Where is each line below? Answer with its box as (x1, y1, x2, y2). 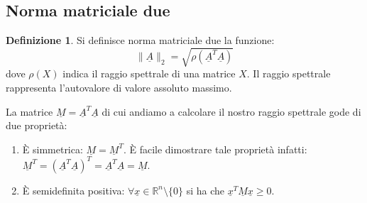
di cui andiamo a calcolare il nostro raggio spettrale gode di (102, 104, 361, 119)
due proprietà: (6, 118, 67, 133)
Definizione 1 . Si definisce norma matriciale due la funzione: (6, 33, 275, 48)
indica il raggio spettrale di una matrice (62, 66, 236, 81)
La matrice (6, 104, 53, 119)
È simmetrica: (22, 141, 83, 156)
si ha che (186, 182, 225, 197)
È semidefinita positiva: (22, 182, 125, 197)
